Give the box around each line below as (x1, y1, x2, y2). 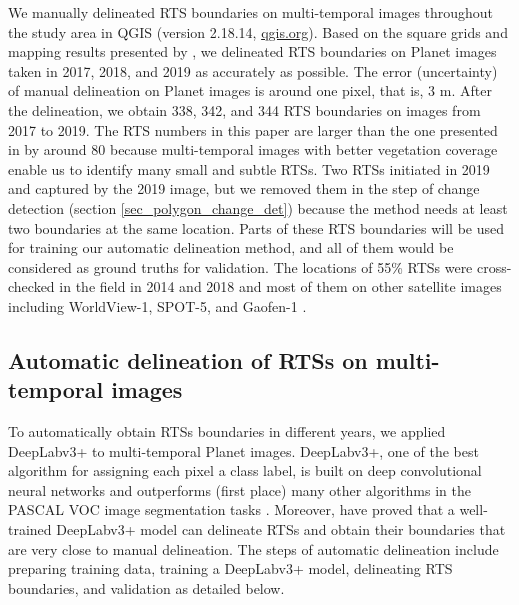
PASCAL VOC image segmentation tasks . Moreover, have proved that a (8, 499, 455, 520)
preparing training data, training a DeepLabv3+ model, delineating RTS (8, 558, 453, 579)
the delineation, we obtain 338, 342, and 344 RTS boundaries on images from (8, 99, 481, 120)
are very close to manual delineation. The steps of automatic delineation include (8, 538, 499, 559)
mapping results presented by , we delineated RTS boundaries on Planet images (8, 41, 497, 62)
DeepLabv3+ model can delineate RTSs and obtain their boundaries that (56, 519, 506, 540)
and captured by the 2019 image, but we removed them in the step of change (8, 178, 480, 199)
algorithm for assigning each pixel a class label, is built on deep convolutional (8, 460, 482, 481)
